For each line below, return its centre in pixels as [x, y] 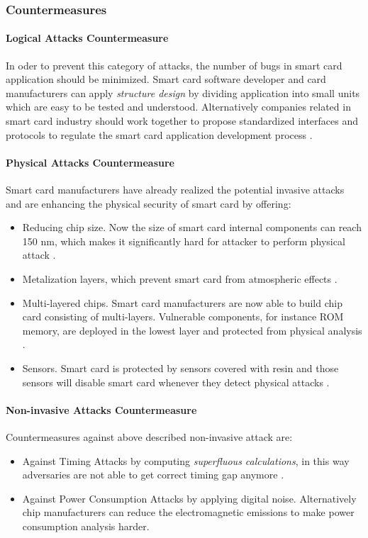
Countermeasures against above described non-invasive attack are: [149, 436]
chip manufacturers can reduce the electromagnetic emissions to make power [188, 512]
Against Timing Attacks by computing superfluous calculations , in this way [186, 460]
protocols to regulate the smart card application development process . [159, 134]
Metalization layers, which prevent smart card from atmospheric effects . [180, 278]
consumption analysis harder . [86, 526]
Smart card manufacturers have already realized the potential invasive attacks [175, 189]
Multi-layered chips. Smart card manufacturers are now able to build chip [182, 302]
